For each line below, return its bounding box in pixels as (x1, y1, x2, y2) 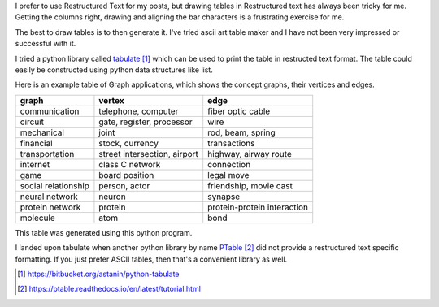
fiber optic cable (207, 106, 271, 117)
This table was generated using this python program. (15, 227, 193, 237)
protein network (20, 201, 81, 213)
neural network (20, 191, 79, 202)
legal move (207, 169, 250, 180)
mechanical (20, 127, 65, 138)
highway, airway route (207, 148, 292, 159)
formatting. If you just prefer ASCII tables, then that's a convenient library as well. (15, 254, 288, 264)
